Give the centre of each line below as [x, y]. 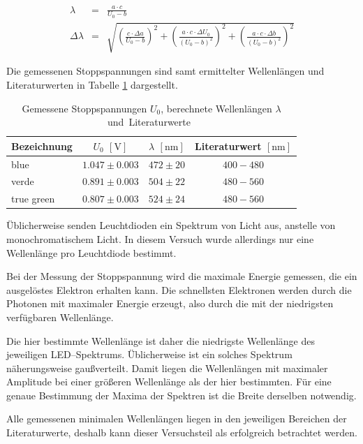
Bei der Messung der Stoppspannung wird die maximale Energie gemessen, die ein [182, 276]
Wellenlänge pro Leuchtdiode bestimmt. [91, 252]
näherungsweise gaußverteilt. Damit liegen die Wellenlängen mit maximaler [167, 368]
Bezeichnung [42, 146]
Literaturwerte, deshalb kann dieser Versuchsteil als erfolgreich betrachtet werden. [182, 432]
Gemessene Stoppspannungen [84, 108]
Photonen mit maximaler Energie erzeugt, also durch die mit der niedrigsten [170, 303]
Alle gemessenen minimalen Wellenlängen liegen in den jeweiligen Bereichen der [177, 419]
